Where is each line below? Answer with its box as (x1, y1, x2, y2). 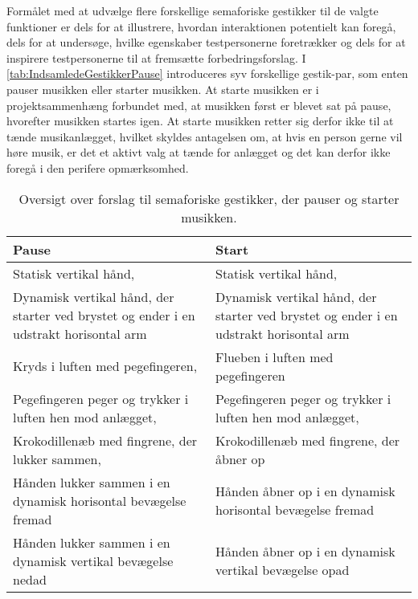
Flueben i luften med (215, 347, 334, 366)
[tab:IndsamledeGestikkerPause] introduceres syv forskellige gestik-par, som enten (6, 65, 408, 82)
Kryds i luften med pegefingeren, (13, 357, 198, 376)
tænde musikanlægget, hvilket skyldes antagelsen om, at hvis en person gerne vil (6, 128, 403, 145)
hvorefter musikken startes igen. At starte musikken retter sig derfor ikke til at (6, 112, 394, 129)
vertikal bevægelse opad (215, 560, 350, 580)
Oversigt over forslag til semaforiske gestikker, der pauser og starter (18, 189, 400, 208)
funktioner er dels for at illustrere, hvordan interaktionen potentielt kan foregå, (6, 18, 396, 35)
